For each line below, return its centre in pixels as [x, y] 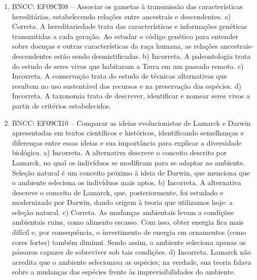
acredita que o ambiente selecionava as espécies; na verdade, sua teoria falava [132, 261]
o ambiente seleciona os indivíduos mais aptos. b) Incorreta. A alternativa [126, 182]
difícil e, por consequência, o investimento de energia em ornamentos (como [129, 232]
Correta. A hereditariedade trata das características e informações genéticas [130, 26]
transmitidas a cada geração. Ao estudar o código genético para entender [125, 36]
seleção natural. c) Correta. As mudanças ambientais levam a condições [123, 212]
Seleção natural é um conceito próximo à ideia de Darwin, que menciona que [131, 172]
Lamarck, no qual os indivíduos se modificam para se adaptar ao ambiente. [128, 162]
